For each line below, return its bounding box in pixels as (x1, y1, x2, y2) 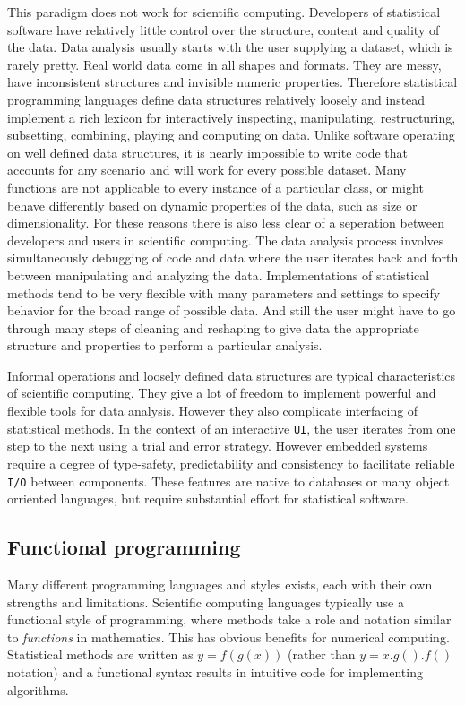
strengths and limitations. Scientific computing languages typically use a (7, 592, 405, 611)
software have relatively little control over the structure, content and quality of (7, 20, 440, 39)
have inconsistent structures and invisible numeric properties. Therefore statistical (7, 73, 458, 91)
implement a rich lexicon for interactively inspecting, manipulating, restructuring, (7, 107, 456, 126)
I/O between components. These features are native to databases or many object (7, 471, 450, 490)
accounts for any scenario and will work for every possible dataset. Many (7, 160, 407, 179)
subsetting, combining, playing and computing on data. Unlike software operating (7, 125, 455, 144)
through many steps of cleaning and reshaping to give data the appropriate (7, 318, 419, 337)
